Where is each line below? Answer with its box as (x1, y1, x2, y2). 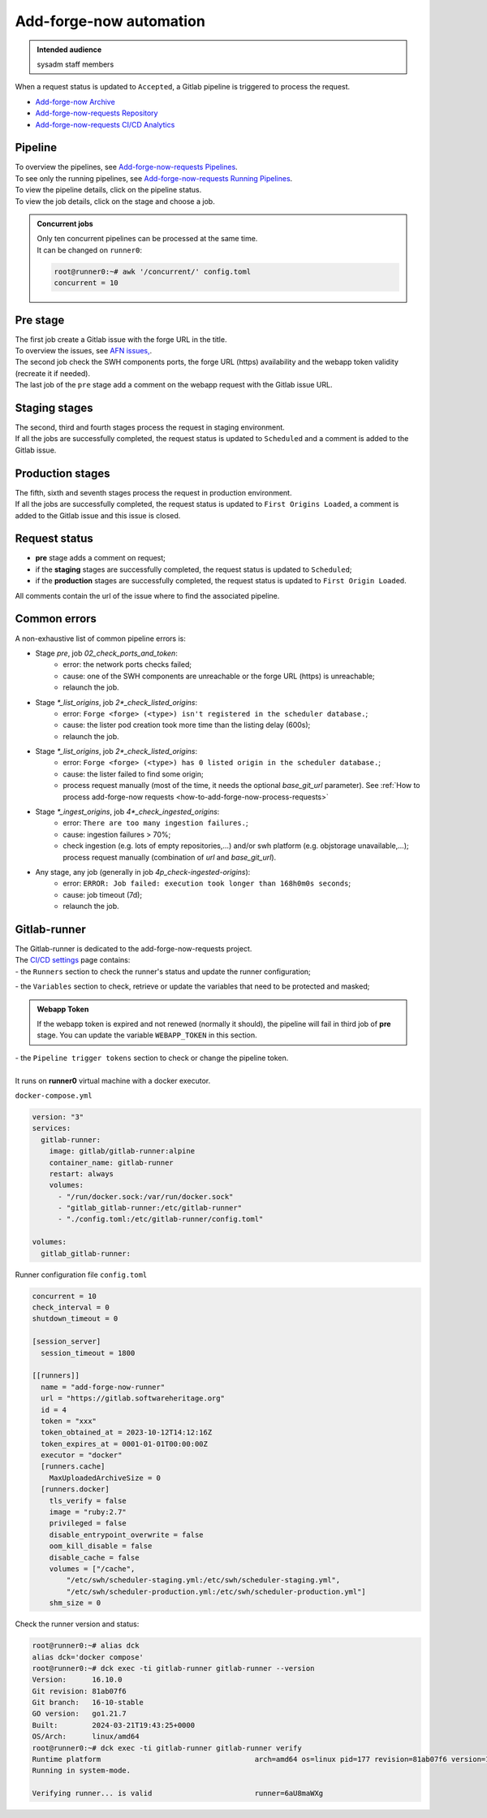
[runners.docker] (41, 1485, 110, 1494)
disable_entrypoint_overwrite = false (49, 1530, 204, 1539)
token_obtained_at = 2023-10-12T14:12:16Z (41, 1428, 213, 1437)
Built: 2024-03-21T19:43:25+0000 (32, 1721, 195, 1729)
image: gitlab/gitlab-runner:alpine (49, 1146, 195, 1156)
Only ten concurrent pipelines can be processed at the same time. (37, 234, 258, 244)
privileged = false (49, 1519, 127, 1528)
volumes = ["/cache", (49, 1564, 136, 1573)
